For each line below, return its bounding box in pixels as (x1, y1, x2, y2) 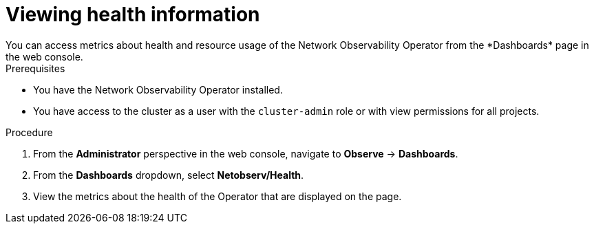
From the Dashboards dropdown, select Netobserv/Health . (33, 168, 304, 181)
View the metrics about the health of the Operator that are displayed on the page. (33, 190, 402, 202)
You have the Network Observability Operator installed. (33, 83, 283, 96)
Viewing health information (6, 3, 260, 26)
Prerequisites (6, 62, 65, 74)
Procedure (6, 126, 53, 138)
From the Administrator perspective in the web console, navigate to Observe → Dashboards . (33, 147, 458, 160)
